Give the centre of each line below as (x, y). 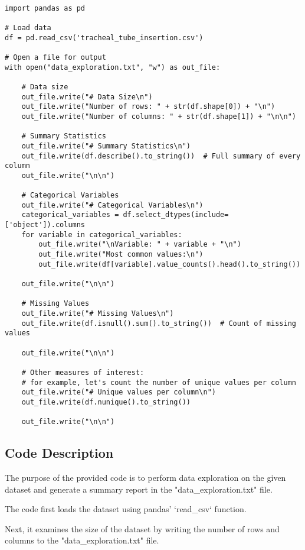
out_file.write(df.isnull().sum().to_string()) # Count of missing (159, 323)
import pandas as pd (45, 8)
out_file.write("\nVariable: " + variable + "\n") (140, 245)
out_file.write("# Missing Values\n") (98, 313)
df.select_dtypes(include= (176, 215)
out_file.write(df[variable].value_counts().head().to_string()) (170, 264)
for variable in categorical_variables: (102, 234)
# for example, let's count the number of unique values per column (159, 382)
